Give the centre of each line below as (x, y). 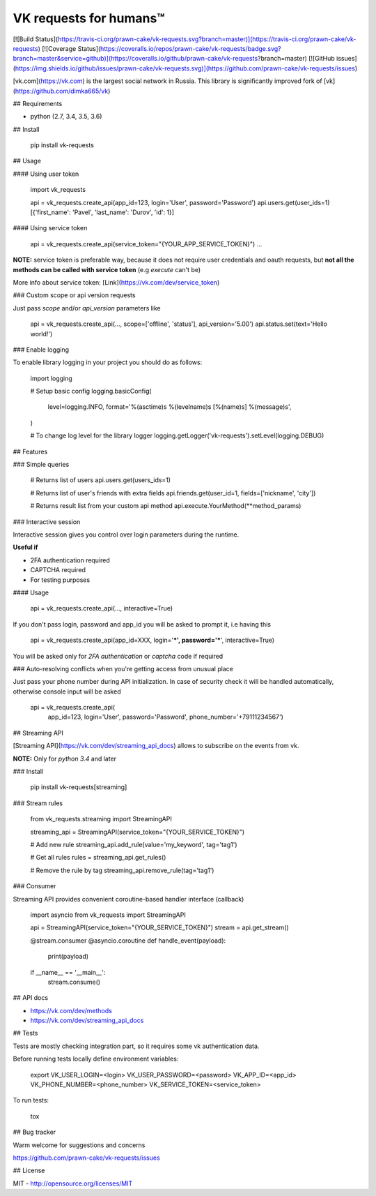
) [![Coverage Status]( (69, 48)
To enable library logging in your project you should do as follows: (108, 362)
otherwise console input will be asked (67, 692)
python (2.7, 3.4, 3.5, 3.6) (66, 117)
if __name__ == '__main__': (68, 972)
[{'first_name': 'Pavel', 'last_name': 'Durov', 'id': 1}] (102, 212)
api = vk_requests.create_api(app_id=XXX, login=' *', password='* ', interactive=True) (152, 640)
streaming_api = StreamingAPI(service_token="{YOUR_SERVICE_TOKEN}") (138, 832)
